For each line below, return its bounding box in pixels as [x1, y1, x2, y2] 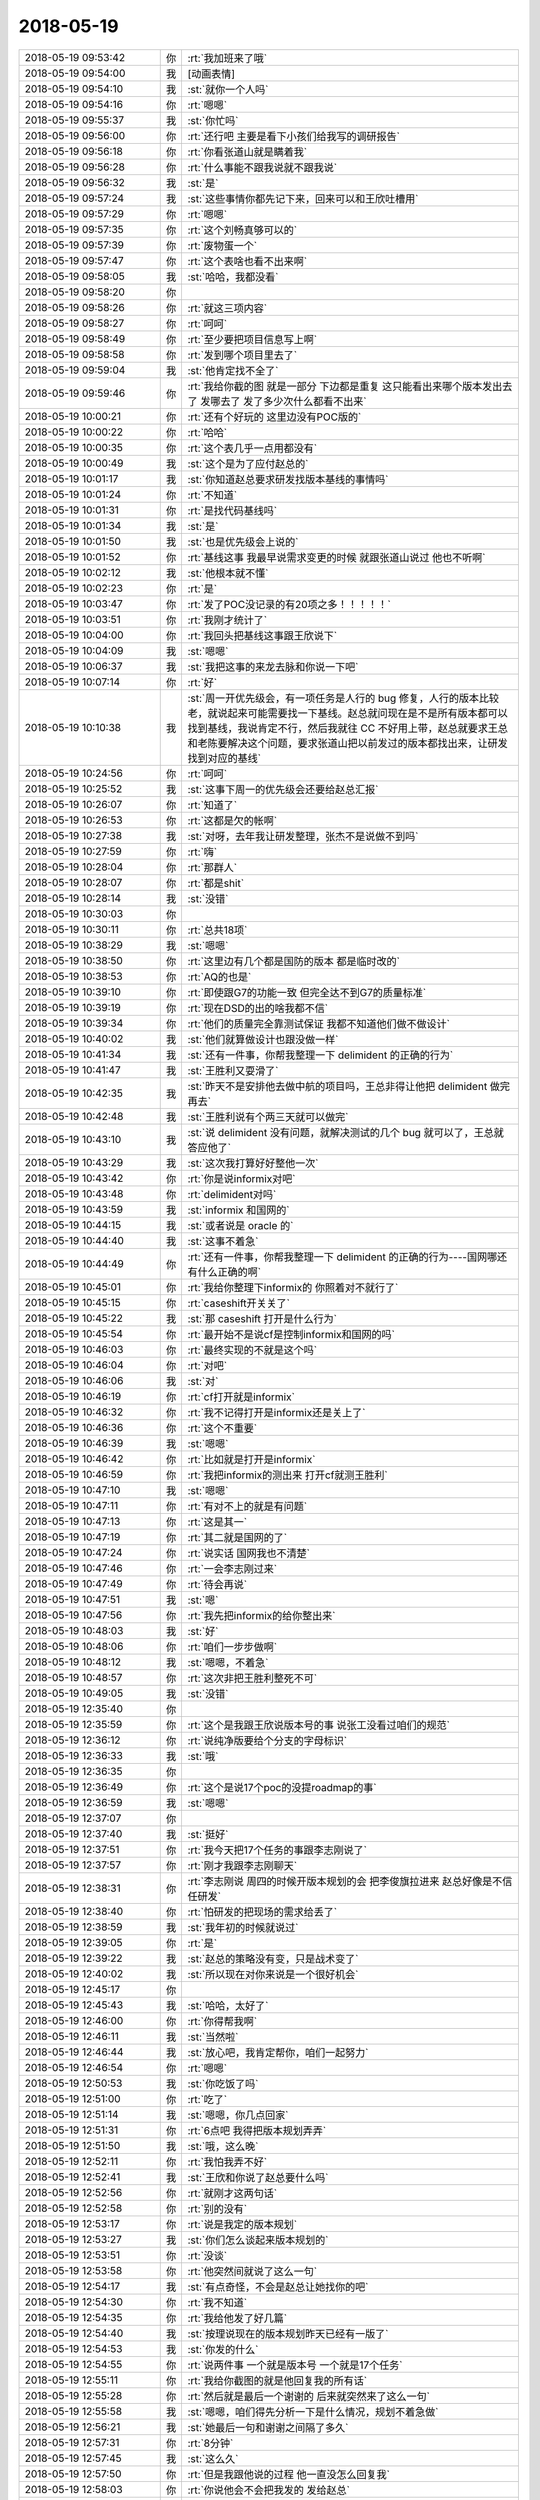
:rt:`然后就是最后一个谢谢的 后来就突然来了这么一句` [187, 2389, 430, 2403]
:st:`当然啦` [187, 2030, 239, 2044]
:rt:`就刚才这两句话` [187, 2186, 278, 2200]
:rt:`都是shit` [187, 876, 245, 890]
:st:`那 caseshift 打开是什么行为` [187, 1311, 337, 1325]
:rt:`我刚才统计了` [187, 613, 268, 627]
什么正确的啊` [197, 1265, 262, 1279]
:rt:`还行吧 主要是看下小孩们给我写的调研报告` [187, 129, 400, 143]
